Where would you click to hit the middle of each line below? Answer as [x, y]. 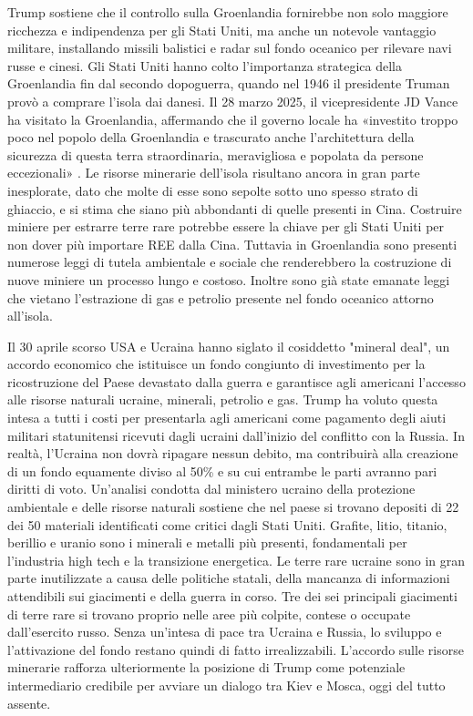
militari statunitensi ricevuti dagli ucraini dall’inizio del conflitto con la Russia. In [236, 435]
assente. [29, 703]
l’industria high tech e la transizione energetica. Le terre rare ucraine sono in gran [236, 560]
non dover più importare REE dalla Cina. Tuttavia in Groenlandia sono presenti [232, 244]
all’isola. [30, 316]
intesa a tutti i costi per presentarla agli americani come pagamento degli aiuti [227, 418]
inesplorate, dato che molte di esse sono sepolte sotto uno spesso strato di [213, 190]
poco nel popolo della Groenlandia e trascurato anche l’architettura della [211, 137]
